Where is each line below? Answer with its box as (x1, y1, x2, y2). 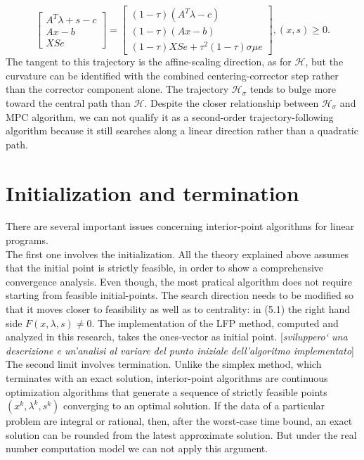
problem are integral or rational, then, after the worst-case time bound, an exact (6, 414, 353, 428)
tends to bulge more (249, 82, 337, 96)
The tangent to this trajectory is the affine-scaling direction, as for (6, 54, 292, 69)
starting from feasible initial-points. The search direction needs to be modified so (6, 288, 353, 302)
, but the (305, 54, 344, 69)
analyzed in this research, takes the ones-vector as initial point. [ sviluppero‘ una (6, 329, 348, 344)
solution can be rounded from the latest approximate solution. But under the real (6, 427, 357, 442)
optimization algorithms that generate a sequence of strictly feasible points (6, 384, 327, 399)
